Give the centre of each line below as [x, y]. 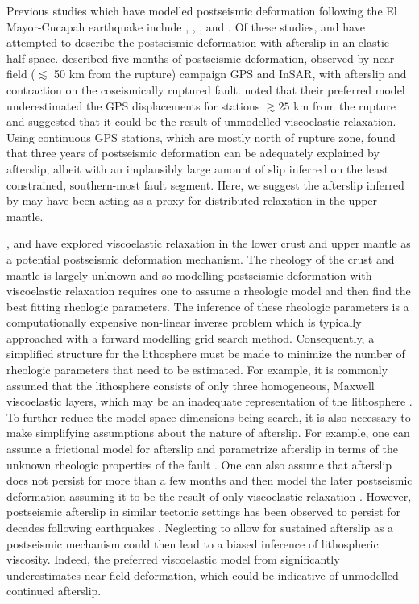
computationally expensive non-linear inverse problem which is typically [184, 322]
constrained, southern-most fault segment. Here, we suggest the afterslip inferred [205, 184]
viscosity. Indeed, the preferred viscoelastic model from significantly [173, 559]
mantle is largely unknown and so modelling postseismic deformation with [189, 275]
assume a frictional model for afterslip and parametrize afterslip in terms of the [202, 449]
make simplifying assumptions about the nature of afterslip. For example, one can [208, 433]
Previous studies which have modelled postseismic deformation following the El [202, 10]
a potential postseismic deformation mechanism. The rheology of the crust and [201, 258]
